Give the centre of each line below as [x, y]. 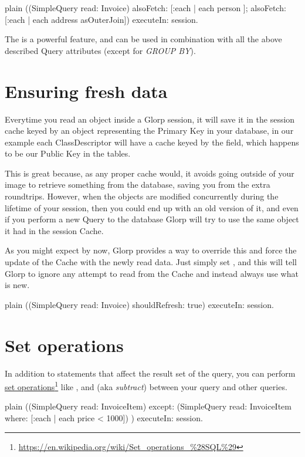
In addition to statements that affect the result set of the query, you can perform [150, 373]
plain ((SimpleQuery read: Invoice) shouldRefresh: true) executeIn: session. [139, 304]
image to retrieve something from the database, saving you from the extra [138, 185]
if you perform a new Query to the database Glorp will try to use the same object [152, 219]
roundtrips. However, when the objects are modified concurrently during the [142, 196]
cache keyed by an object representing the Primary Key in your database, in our [149, 131]
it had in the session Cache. [54, 230]
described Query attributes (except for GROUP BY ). [100, 50]
